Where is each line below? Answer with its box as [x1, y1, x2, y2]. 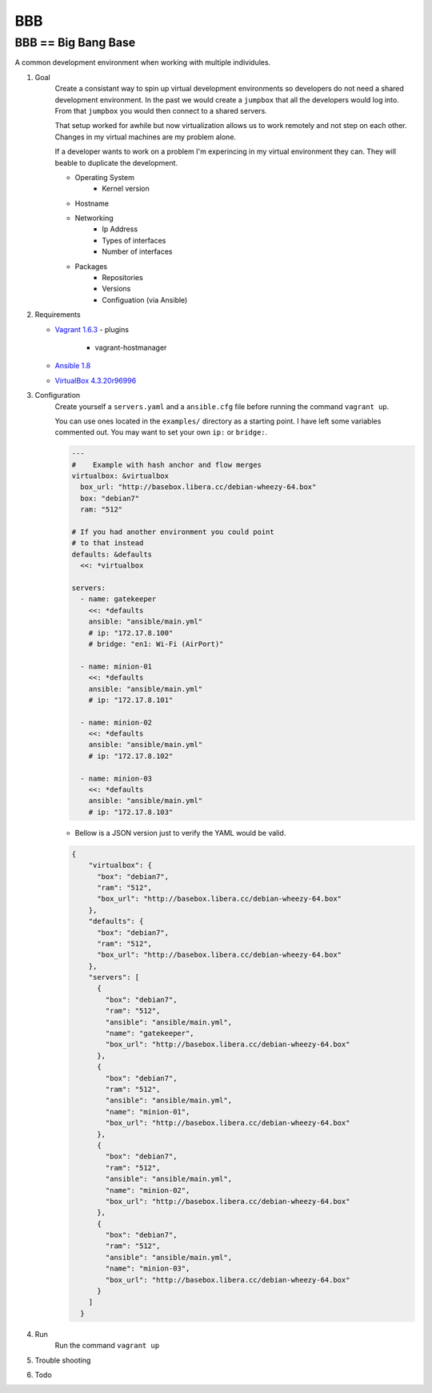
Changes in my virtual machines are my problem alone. [54, 132, 236, 142]
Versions [102, 284, 131, 294]
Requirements [34, 310, 81, 319]
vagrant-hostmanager [94, 343, 167, 352]
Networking [74, 213, 114, 223]
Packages [74, 261, 108, 271]
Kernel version [102, 184, 150, 194]
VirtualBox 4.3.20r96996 [54, 375, 137, 385]
